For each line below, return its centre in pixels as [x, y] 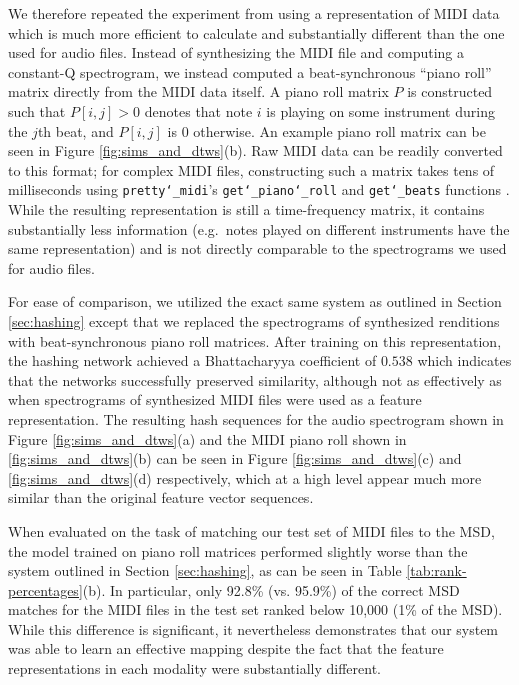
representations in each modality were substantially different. [195, 668]
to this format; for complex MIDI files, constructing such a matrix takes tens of [251, 169]
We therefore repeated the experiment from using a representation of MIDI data [254, 13]
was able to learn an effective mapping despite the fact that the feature [226, 648]
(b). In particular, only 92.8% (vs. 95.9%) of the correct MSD [271, 589]
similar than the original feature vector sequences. [161, 497]
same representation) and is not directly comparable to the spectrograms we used [257, 248]
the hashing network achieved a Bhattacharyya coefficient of [192, 360]
